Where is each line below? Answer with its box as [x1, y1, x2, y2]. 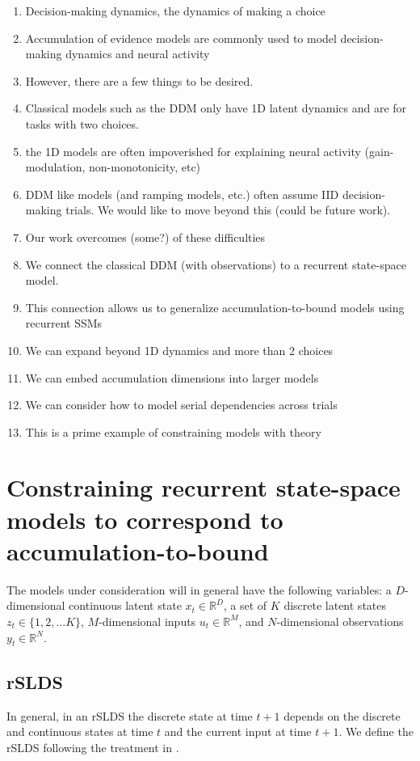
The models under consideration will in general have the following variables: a [6, 581, 392, 598]
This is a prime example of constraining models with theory [25, 423, 321, 440]
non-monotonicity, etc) [88, 159, 201, 175]
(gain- [364, 142, 394, 159]
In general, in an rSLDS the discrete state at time [6, 707, 253, 724]
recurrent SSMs [25, 315, 103, 332]
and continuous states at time [6, 723, 153, 740]
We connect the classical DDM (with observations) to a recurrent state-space [25, 256, 406, 273]
